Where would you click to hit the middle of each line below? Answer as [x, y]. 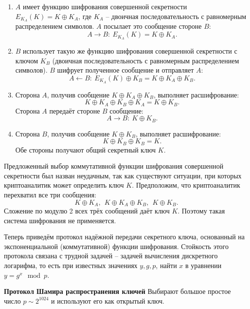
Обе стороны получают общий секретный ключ [86, 149]
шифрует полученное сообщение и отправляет [125, 70]
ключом [27, 60]
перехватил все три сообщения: [50, 195]
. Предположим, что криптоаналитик [186, 185]
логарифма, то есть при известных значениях [71, 265]
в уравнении [204, 265]
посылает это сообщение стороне [153, 26]
